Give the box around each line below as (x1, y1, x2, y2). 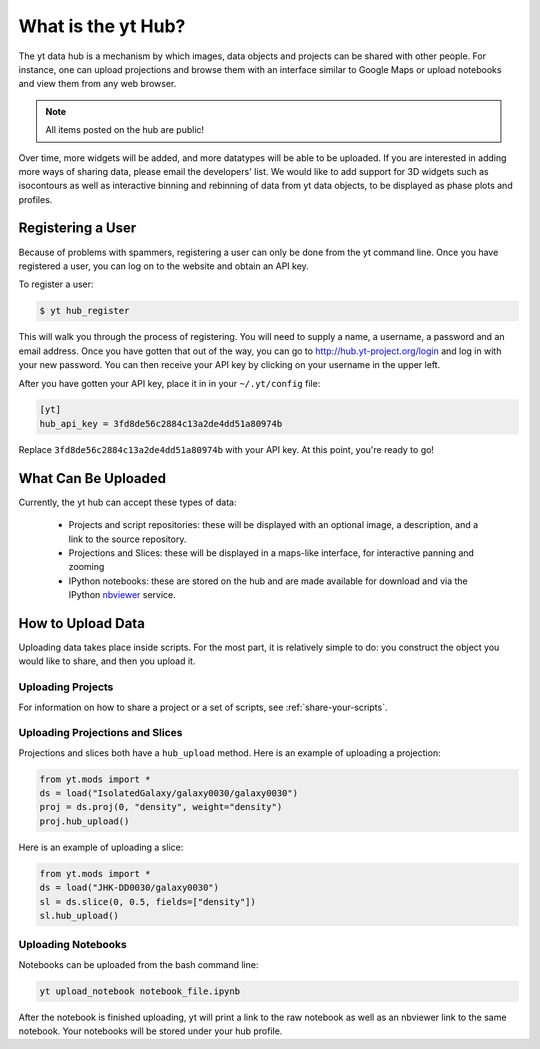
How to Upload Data (18, 615, 145, 632)
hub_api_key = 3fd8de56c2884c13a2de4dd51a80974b (39, 418, 283, 429)
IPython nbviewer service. (68, 589, 177, 601)
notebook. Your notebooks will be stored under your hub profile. (18, 1025, 283, 1037)
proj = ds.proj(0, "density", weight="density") (39, 801, 283, 813)
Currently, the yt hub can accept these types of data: (18, 496, 237, 508)
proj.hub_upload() (39, 815, 130, 827)
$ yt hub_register (39, 305, 130, 317)
